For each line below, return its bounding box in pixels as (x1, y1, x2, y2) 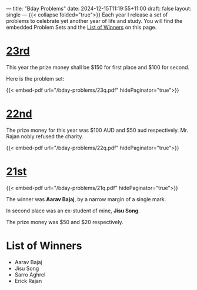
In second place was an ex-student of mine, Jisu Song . (6, 207, 140, 214)
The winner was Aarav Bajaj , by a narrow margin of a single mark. (6, 195, 166, 202)
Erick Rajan (14, 277, 42, 284)
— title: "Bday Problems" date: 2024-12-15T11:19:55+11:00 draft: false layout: (6, 5, 192, 12)
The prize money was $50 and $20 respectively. (6, 218, 123, 225)
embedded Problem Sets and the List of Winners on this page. (6, 24, 157, 31)
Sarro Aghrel (14, 271, 46, 278)
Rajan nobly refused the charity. (6, 132, 84, 140)
